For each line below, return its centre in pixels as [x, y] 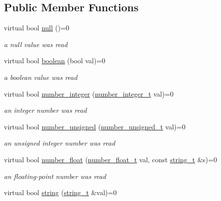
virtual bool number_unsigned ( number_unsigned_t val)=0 [95, 126]
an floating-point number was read [55, 176]
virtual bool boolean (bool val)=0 [55, 61]
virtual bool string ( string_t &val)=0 [60, 192]
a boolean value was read [41, 77]
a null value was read [36, 44]
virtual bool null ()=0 [37, 28]
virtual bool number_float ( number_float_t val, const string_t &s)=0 [110, 159]
